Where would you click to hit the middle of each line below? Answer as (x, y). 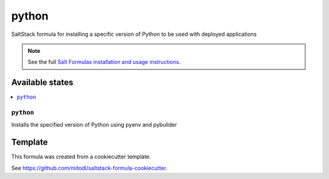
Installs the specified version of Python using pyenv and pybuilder (94, 125)
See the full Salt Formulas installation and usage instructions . (104, 62)
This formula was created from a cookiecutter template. (81, 157)
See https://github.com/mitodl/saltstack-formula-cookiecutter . (89, 168)
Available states (42, 82)
